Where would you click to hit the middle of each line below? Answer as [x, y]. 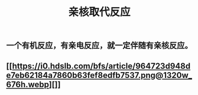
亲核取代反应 [99, 12]
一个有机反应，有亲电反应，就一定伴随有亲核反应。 [99, 46]
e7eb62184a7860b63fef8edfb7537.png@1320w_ [99, 75]
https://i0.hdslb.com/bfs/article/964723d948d [101, 66]
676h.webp [27, 84]
